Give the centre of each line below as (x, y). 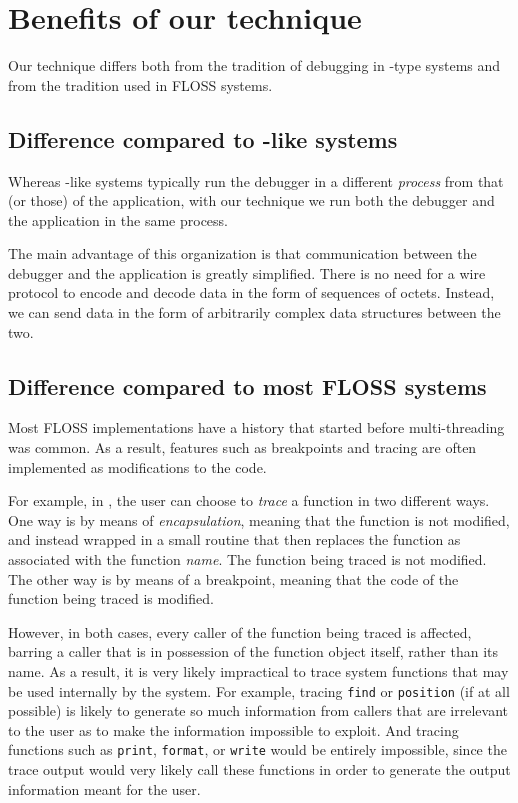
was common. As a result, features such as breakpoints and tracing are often (242, 447)
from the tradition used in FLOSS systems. (140, 84)
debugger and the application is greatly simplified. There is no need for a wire (247, 272)
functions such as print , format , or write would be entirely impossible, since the (257, 749)
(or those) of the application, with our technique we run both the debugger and (251, 200)
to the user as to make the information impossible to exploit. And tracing (233, 729)
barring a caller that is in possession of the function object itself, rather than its (253, 651)
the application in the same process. (118, 219)
